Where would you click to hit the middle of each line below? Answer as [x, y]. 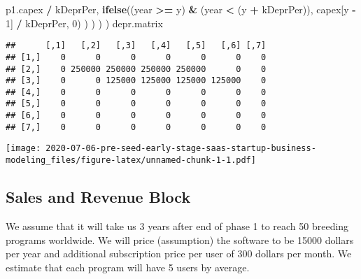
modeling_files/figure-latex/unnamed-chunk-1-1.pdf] [131, 160]
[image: [23, 149]
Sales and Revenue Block [98, 197]
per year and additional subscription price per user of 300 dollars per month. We [179, 253]
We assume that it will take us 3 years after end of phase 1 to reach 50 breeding [177, 226]
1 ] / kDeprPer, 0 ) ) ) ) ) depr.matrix [84, 23]
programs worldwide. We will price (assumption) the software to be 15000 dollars [180, 239]
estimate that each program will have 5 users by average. [128, 267]
